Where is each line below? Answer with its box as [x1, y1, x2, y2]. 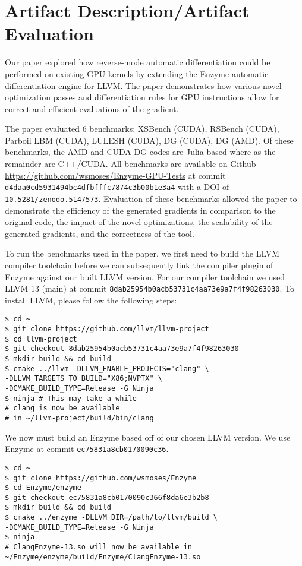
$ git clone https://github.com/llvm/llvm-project [5, 325, 209, 334]
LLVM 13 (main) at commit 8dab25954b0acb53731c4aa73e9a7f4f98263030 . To [5, 282, 295, 295]
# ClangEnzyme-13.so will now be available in [5, 543, 192, 552]
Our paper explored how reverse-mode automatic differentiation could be [5, 56, 270, 68]
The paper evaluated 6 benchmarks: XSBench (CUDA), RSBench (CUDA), [5, 122, 279, 135]
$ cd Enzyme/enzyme [5, 483, 81, 492]
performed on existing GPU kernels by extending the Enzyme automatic [5, 67, 269, 80]
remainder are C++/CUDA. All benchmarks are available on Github [5, 157, 256, 170]
